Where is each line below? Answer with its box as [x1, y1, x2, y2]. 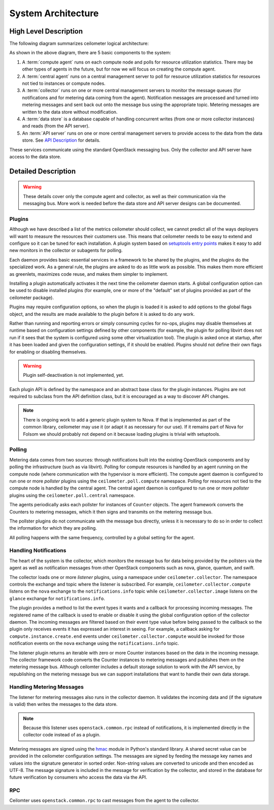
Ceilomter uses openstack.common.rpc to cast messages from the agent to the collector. [9, 797, 200, 803]
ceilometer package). [9, 295, 54, 301]
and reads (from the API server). [22, 123, 90, 129]
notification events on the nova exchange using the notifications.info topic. [9, 640, 180, 646]
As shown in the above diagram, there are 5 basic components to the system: [9, 50, 172, 56]
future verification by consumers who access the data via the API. [9, 774, 147, 781]
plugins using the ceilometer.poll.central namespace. [9, 492, 135, 498]
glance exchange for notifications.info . [9, 595, 105, 601]
